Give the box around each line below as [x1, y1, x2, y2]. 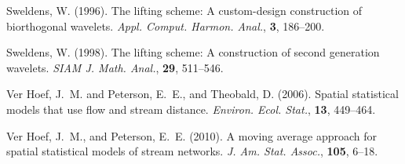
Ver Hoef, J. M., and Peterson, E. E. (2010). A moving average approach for [6, 127, 378, 144]
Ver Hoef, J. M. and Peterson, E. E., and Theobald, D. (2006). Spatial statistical [6, 86, 399, 102]
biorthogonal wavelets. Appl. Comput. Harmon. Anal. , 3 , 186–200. [6, 17, 325, 34]
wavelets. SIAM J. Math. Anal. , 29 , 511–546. [6, 59, 224, 75]
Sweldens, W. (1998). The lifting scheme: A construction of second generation [6, 44, 380, 60]
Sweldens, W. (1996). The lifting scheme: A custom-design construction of [6, 2, 363, 18]
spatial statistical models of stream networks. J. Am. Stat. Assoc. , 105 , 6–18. [6, 143, 378, 159]
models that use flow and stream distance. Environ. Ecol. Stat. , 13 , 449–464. [6, 100, 376, 117]
